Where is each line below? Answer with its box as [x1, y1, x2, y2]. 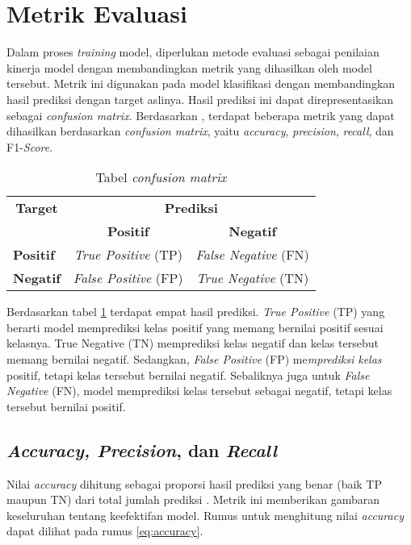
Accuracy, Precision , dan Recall [6, 437, 277, 462]
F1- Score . [6, 138, 53, 155]
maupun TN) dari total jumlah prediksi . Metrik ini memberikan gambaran [6, 491, 380, 508]
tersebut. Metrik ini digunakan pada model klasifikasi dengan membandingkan [6, 75, 396, 92]
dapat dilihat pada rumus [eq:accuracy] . [6, 522, 203, 539]
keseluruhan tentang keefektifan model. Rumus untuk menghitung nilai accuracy [6, 506, 404, 523]
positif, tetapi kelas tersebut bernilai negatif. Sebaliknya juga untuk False [6, 366, 370, 383]
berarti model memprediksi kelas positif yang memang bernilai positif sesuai [6, 318, 384, 335]
